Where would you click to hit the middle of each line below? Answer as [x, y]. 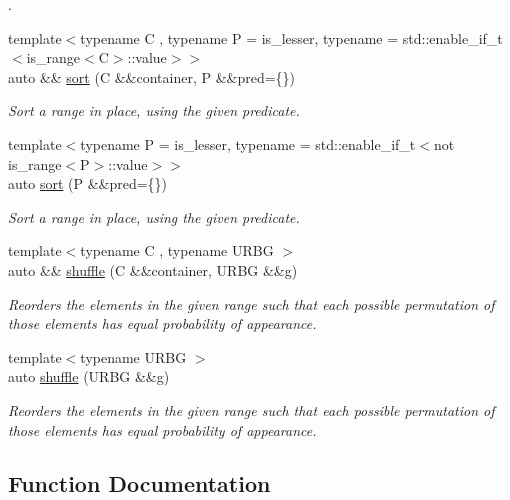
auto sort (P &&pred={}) [88, 183]
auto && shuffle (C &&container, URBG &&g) [153, 269]
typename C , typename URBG [177, 250]
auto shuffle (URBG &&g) [89, 376]
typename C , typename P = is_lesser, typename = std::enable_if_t [291, 37]
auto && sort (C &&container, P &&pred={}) [152, 76]
